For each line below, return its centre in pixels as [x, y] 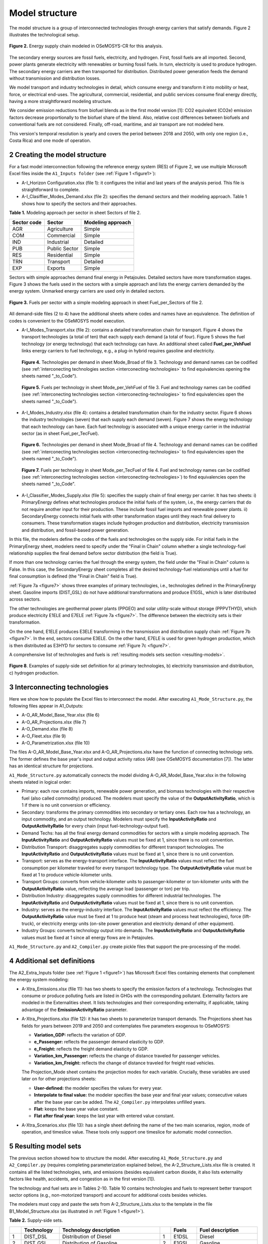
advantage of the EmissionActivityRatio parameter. [75, 1010]
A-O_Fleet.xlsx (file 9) [44, 736]
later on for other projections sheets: [59, 1079]
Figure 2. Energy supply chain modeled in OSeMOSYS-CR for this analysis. [86, 46]
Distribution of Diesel [87, 1237]
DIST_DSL [36, 1237]
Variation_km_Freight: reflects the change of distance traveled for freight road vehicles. [125, 1063]
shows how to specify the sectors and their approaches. [79, 204]
